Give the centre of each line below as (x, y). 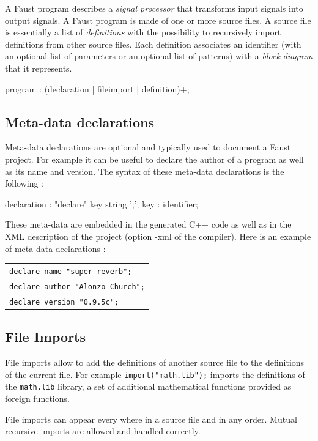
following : (24, 183)
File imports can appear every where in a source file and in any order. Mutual (151, 419)
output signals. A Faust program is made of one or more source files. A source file (158, 20)
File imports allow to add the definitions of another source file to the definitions (155, 362)
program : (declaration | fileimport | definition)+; (97, 88)
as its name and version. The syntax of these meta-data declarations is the (145, 171)
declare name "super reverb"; (71, 271)
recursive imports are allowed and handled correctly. (103, 431)
